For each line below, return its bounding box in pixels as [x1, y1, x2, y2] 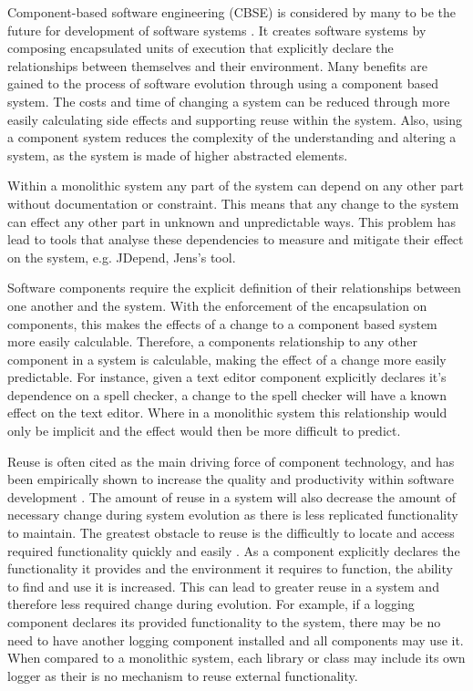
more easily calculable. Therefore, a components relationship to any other [7, 332, 417, 351]
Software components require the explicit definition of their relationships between [7, 278, 461, 297]
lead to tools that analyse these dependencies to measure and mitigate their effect [7, 230, 464, 249]
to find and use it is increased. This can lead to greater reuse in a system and [7, 576, 439, 595]
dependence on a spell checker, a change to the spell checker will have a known [7, 385, 447, 404]
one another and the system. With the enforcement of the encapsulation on [7, 295, 427, 315]
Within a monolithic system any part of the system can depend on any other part [7, 176, 464, 195]
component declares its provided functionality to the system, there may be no [7, 613, 441, 631]
